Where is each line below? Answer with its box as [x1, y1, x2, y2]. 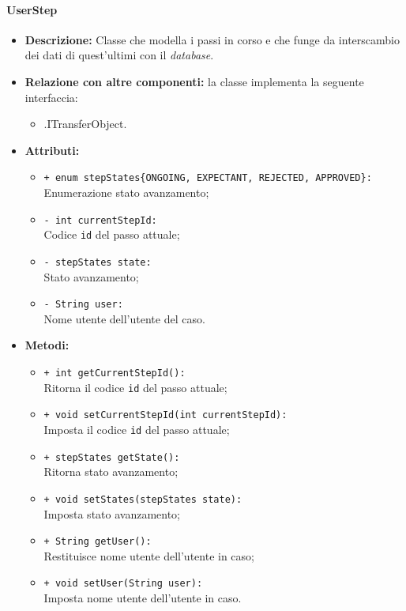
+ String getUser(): [43, 536, 152, 548]
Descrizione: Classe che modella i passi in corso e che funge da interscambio [24, 31, 400, 47]
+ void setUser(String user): [43, 578, 203, 590]
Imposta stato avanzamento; [43, 505, 181, 522]
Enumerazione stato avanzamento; [43, 184, 209, 201]
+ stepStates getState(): [43, 451, 180, 463]
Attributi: [24, 141, 80, 158]
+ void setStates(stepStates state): [43, 493, 242, 505]
